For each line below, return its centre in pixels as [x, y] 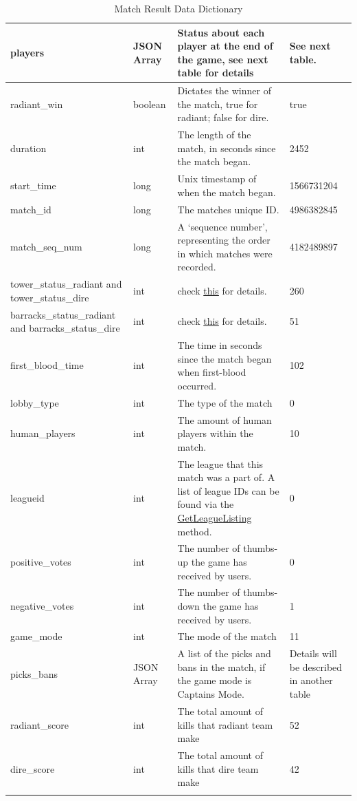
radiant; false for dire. [223, 117]
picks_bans [34, 673]
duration [28, 148]
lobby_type [35, 402]
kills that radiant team [225, 724]
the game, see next [223, 59]
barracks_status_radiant [63, 314]
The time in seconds [220, 345]
